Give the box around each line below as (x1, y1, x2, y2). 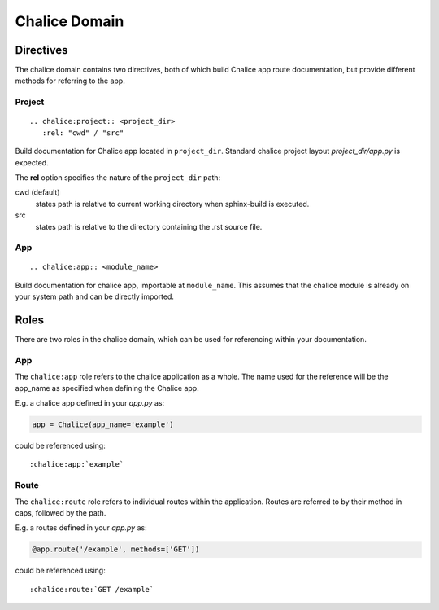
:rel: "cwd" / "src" (41, 128, 124, 138)
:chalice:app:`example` (29, 460, 124, 469)
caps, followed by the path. (15, 507, 106, 517)
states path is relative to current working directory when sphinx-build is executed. (35, 199, 310, 208)
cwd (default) (15, 187, 60, 197)
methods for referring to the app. (15, 76, 125, 86)
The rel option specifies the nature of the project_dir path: (15, 172, 221, 182)
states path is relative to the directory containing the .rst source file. (35, 222, 263, 231)
